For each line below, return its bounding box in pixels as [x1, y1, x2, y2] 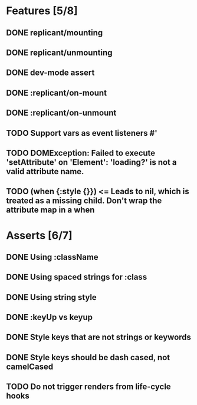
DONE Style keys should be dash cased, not [6, 352, 170, 362]
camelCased [6, 361, 54, 371]
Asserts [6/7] [6, 228, 73, 242]
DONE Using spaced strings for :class [6, 272, 147, 282]
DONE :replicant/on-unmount [6, 108, 117, 118]
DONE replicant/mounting [6, 28, 103, 38]
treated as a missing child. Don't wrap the [6, 196, 162, 206]
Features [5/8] [6, 4, 78, 18]
